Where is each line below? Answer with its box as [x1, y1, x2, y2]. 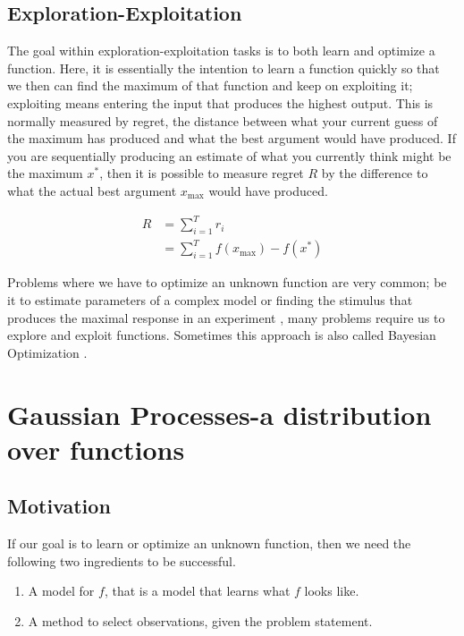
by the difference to [321, 164, 428, 182]
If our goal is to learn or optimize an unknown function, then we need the [7, 534, 411, 553]
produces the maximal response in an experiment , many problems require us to [7, 308, 445, 326]
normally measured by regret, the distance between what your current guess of [7, 111, 438, 130]
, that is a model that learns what [104, 581, 291, 600]
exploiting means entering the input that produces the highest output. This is [7, 93, 434, 112]
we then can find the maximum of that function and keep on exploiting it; [7, 76, 413, 95]
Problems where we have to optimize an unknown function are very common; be [7, 273, 447, 292]
